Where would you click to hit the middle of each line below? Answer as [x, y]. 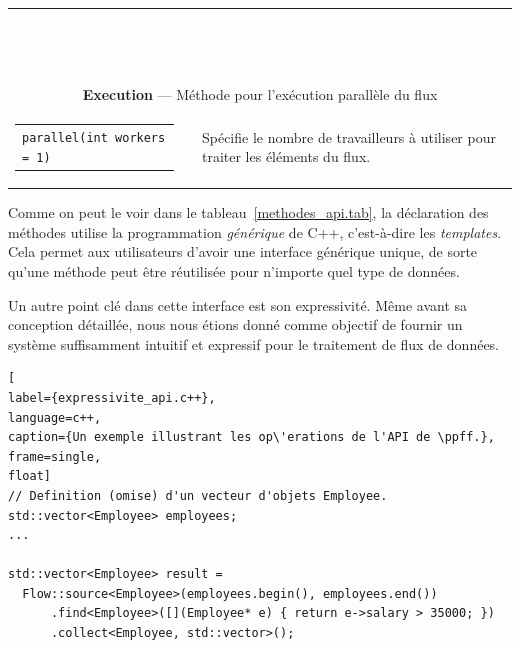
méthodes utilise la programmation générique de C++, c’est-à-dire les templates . [255, 231]
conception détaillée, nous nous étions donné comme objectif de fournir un [235, 324]
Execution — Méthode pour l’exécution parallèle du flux [260, 94]
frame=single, [55, 456]
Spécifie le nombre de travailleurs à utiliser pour [348, 136]
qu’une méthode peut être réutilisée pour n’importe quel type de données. [234, 270]
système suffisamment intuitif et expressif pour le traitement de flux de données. [254, 343]
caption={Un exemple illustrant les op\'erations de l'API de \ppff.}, [251, 437]
